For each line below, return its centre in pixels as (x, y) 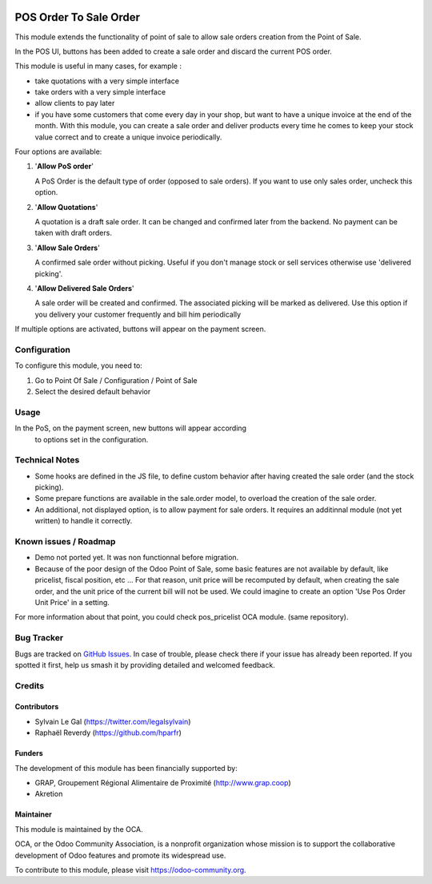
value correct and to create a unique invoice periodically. (128, 137)
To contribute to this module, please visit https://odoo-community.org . (131, 870)
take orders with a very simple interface (100, 92)
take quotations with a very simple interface (107, 81)
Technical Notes (47, 460)
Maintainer (33, 814)
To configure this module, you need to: (79, 365)
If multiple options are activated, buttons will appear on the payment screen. (140, 329)
